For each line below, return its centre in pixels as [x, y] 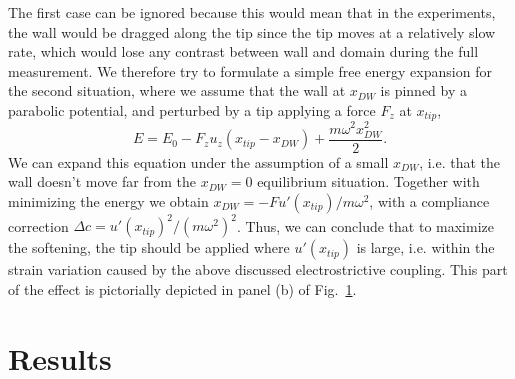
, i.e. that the [460, 161]
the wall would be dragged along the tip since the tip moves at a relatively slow [252, 31]
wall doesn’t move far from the [102, 181]
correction [38, 225]
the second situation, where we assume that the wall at [177, 90]
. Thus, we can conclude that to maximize [365, 225]
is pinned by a [424, 90]
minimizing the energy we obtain [108, 200]
